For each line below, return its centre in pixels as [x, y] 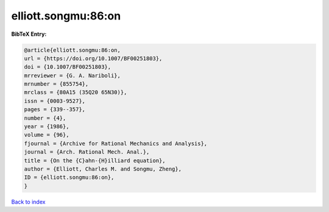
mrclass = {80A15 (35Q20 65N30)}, [76, 92]
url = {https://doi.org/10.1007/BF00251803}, [93, 58]
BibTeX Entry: [29, 34]
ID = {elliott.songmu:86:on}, [69, 177]
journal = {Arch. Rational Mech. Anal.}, [87, 152]
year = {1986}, [47, 127]
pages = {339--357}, [55, 110]
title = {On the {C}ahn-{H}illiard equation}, [95, 160]
